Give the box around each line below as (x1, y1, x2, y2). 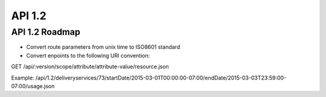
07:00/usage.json (11, 82, 55, 90)
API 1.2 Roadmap (11, 27, 81, 37)
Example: (11, 74, 34, 81)
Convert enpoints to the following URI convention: (26, 52, 150, 59)
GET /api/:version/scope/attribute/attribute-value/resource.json (11, 63, 169, 70)
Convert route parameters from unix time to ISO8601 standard (26, 43, 181, 51)
